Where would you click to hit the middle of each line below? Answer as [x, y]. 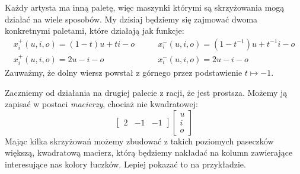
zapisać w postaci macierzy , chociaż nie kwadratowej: [101, 104]
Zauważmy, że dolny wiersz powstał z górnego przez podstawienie [124, 72]
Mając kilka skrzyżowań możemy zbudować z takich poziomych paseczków [139, 141]
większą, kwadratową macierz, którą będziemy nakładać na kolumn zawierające [149, 152]
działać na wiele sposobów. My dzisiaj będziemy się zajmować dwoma [131, 19]
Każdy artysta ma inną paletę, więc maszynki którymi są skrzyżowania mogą [145, 7]
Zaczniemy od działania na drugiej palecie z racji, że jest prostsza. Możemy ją [146, 92]
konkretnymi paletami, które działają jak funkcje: [95, 30]
